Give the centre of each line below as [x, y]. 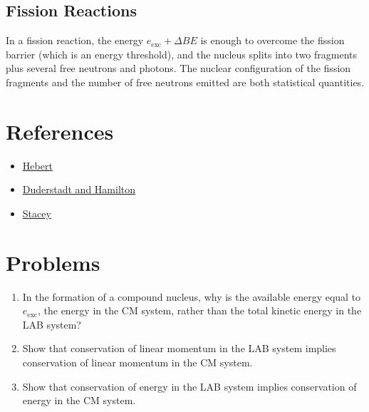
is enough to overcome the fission [272, 40]
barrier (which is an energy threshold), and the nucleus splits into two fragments [182, 54]
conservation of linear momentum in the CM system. [137, 362]
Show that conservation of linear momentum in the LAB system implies [179, 348]
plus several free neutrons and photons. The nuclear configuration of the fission [178, 68]
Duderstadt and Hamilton [79, 189]
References [60, 131]
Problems [53, 262]
